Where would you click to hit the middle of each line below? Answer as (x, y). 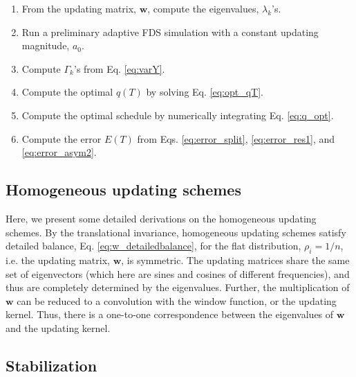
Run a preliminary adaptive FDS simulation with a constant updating (170, 32)
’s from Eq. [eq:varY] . (119, 68)
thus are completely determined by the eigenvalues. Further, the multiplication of (178, 287)
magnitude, (46, 45)
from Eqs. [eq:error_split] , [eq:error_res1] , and (236, 138)
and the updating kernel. (58, 327)
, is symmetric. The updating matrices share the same (235, 260)
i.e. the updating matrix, (58, 260)
